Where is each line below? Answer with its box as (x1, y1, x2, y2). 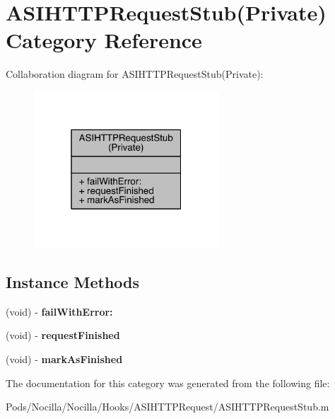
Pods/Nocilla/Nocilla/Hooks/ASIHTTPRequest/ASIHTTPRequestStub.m (6, 399, 329, 414)
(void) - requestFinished (6, 328, 120, 343)
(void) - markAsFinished (6, 351, 123, 366)
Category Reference (6, 25, 202, 54)
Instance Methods (6, 270, 139, 292)
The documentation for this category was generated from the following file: (6, 375, 330, 390)
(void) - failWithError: (6, 304, 113, 318)
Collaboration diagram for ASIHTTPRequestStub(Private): (6, 67, 264, 81)
